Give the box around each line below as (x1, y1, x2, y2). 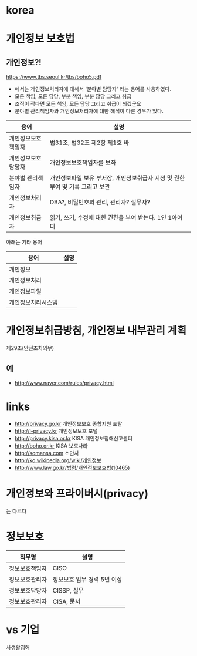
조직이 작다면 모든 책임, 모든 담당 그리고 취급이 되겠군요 (14, 100, 142, 107)
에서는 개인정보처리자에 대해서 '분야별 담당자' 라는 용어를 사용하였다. (14, 86, 172, 93)
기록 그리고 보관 (69, 183, 110, 191)
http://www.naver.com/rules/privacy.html (14, 379, 114, 386)
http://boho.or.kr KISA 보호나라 (14, 442, 88, 449)
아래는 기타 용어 (6, 238, 43, 245)
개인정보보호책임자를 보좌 (49, 159, 116, 167)
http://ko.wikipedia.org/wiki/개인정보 (14, 456, 101, 464)
